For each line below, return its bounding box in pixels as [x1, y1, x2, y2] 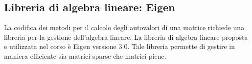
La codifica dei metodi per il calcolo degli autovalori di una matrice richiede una [4, 22, 245, 32]
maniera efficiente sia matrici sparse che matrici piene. [4, 50, 166, 61]
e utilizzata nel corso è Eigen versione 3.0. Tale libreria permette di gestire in [4, 41, 235, 51]
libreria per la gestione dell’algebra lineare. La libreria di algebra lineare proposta [4, 32, 248, 42]
